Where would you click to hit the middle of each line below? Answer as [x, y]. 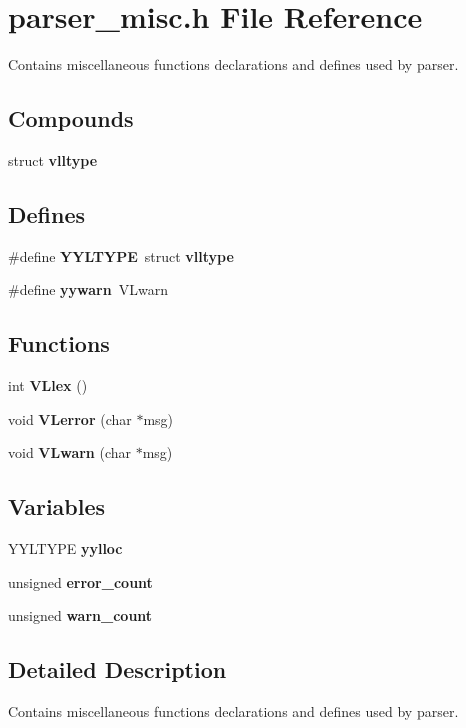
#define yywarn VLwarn [88, 289]
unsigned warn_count [80, 615]
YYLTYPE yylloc [65, 548]
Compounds [71, 118]
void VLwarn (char [70, 452]
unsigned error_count [80, 581]
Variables [57, 506]
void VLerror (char [70, 418]
